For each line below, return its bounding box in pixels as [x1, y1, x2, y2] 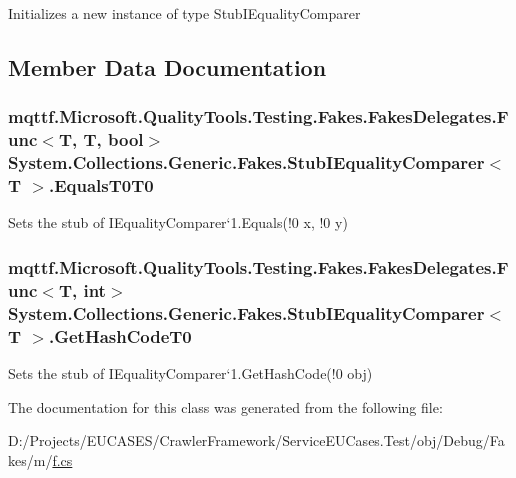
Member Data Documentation [8, 51, 327, 82]
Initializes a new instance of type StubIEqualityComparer [8, 3, 361, 23]
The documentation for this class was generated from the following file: [8, 396, 443, 417]
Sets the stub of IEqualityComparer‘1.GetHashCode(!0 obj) [8, 362, 373, 383]
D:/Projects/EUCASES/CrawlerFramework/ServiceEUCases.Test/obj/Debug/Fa [8, 430, 505, 451]
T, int [58, 277, 106, 302]
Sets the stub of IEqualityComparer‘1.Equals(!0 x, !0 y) [8, 212, 348, 233]
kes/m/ [8, 449, 53, 470]
